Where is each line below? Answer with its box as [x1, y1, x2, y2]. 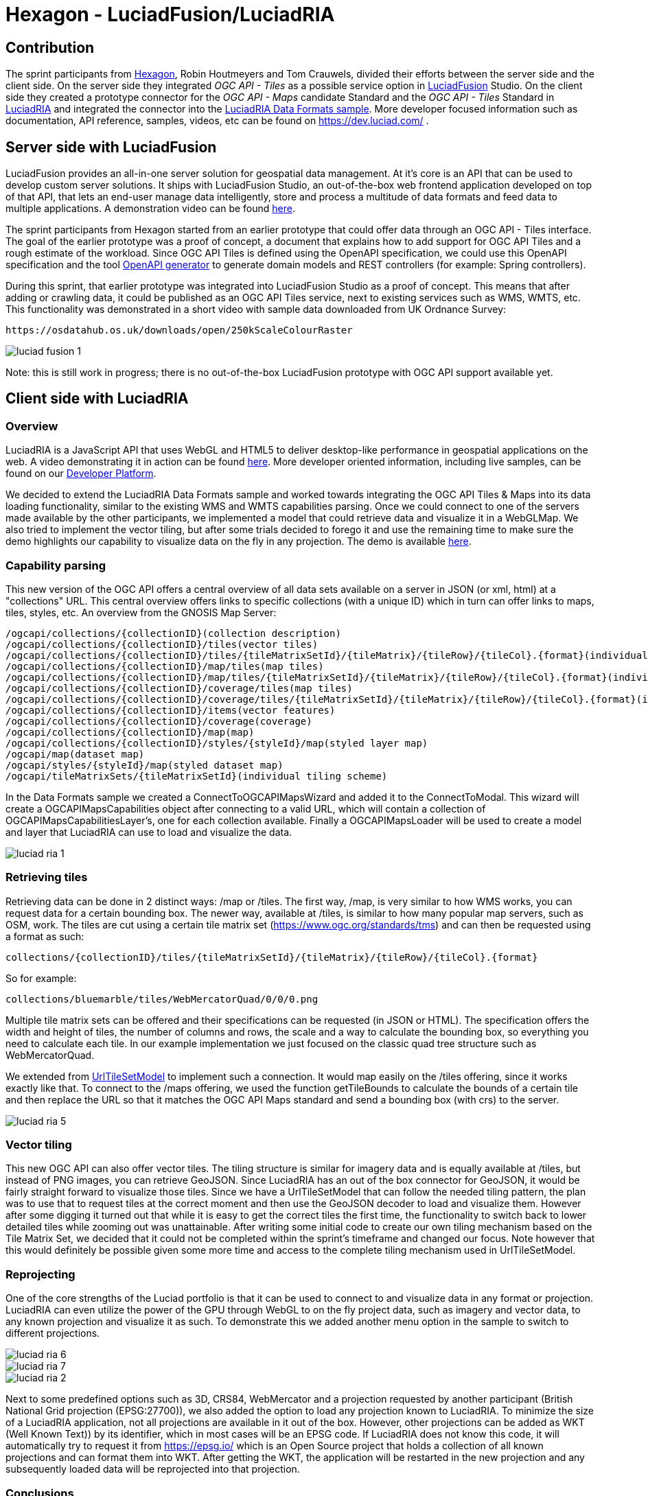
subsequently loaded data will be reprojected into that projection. [5, 1463, 300, 1475]
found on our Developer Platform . [5, 467, 157, 480]
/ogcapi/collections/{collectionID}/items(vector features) [5, 704, 336, 716]
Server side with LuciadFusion [5, 138, 217, 156]
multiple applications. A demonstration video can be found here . [5, 202, 296, 215]
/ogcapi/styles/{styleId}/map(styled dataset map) [5, 759, 283, 771]
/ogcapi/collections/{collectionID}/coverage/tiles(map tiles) [5, 682, 353, 694]
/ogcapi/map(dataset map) [5, 748, 145, 760]
